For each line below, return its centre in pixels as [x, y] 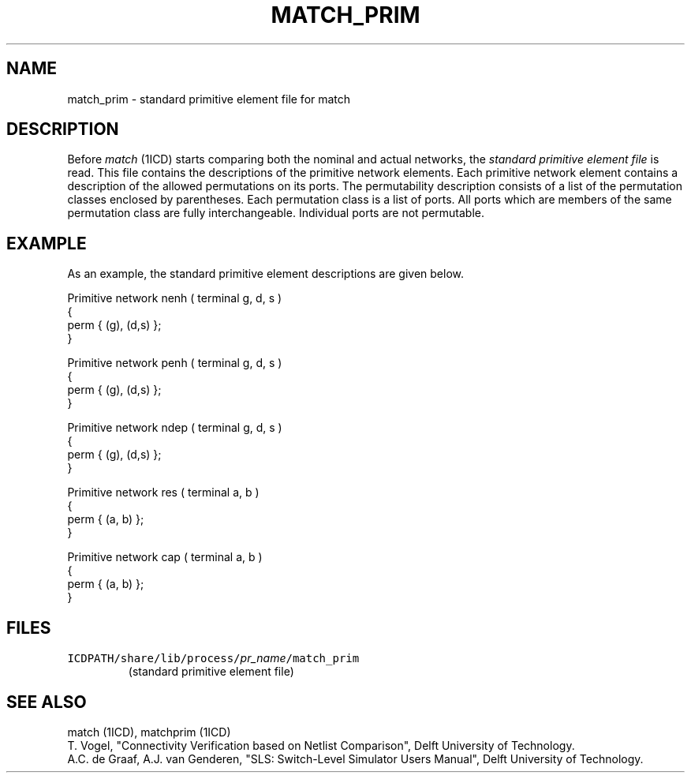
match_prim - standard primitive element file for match [209, 99]
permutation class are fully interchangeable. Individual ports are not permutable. [276, 213]
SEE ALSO [47, 702]
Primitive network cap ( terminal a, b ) [165, 557]
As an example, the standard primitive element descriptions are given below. [266, 274]
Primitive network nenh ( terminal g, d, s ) [175, 298]
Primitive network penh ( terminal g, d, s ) [175, 363]
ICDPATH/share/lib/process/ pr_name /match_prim [213, 658]
